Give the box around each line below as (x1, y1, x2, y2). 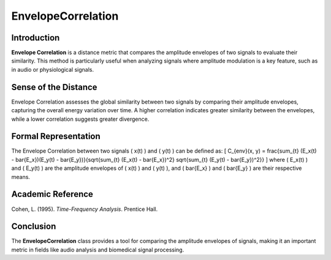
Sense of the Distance (11, 82, 97, 92)
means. (11, 173, 31, 180)
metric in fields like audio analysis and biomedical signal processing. (11, 246, 185, 253)
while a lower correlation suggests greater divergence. (11, 115, 150, 123)
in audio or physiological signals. (11, 66, 94, 73)
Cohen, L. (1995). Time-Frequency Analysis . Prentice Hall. (11, 205, 158, 213)
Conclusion (11, 221, 56, 232)
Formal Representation (11, 131, 101, 142)
